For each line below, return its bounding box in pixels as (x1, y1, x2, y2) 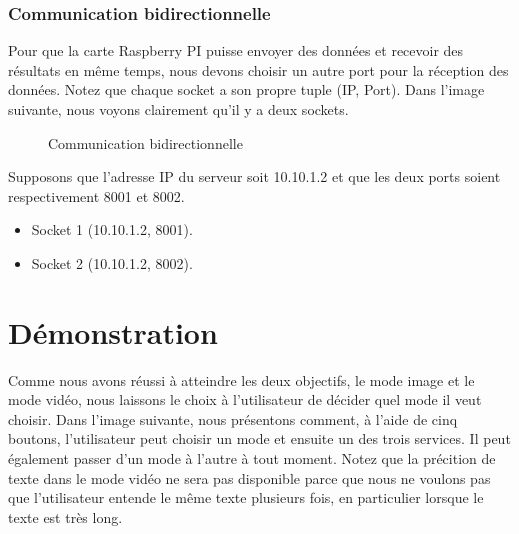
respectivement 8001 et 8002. (8, 185, 185, 206)
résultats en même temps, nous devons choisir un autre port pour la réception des (8, 59, 509, 80)
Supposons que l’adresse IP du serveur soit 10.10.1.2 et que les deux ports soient (8, 166, 501, 187)
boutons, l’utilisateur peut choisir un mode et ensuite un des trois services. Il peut (8, 428, 511, 449)
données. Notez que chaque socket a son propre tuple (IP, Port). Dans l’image (8, 79, 485, 100)
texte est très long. (8, 506, 123, 527)
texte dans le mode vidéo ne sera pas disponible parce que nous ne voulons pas (8, 467, 491, 488)
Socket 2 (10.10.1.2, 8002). (31, 252, 193, 273)
